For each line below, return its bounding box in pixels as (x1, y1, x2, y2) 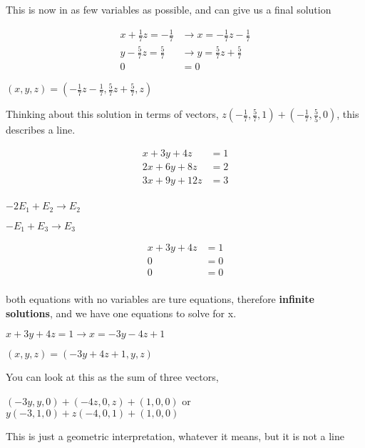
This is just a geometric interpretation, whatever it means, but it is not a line (6, 428, 344, 443)
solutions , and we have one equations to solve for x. (6, 305, 237, 320)
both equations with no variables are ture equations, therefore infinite (6, 292, 314, 307)
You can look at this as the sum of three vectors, (6, 369, 219, 384)
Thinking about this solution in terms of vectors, (6, 106, 219, 121)
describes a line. (6, 122, 76, 137)
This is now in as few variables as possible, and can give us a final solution (6, 2, 331, 16)
